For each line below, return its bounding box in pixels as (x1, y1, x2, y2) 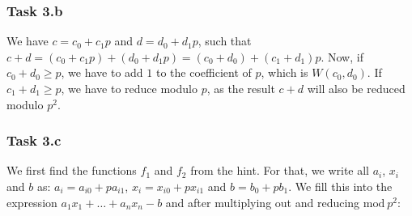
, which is (261, 64, 308, 81)
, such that (198, 32, 252, 49)
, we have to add (61, 64, 143, 81)
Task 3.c (6, 130, 62, 150)
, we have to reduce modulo (61, 80, 198, 96)
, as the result (206, 80, 275, 96)
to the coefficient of (155, 64, 252, 81)
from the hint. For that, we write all (190, 162, 370, 179)
